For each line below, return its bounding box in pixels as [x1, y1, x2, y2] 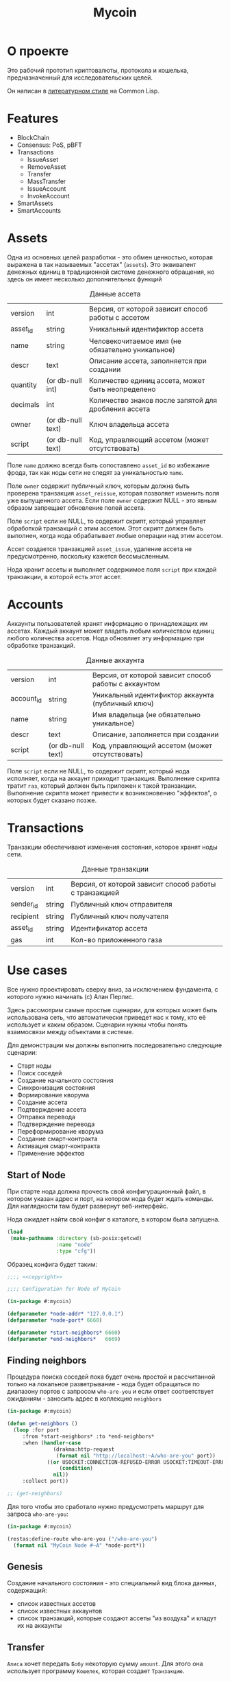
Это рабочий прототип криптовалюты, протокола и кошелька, [7, 66, 189, 74]
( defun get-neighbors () [7, 1421, 78, 1427]
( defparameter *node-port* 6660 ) [7, 1317, 103, 1324]
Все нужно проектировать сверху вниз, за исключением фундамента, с [7, 985, 218, 994]
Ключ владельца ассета [88, 420, 170, 429]
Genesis [7, 1561, 43, 1572]
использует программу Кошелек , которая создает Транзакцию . [7, 1667, 185, 1675]
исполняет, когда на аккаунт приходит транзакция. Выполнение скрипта [7, 774, 220, 782]
